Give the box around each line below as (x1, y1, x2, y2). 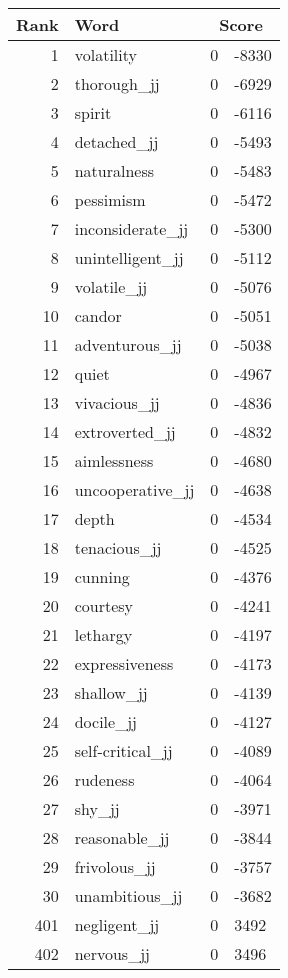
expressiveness (74, 652, 174, 675)
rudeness (74, 768, 135, 791)
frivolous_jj (74, 855, 156, 878)
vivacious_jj (74, 391, 160, 414)
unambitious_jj (74, 884, 183, 907)
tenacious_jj (74, 536, 162, 559)
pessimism (74, 188, 146, 211)
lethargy (74, 623, 133, 646)
